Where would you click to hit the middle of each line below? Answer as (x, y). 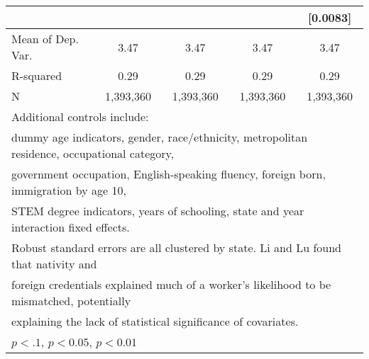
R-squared (37, 75)
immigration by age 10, (69, 190)
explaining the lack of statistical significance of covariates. (155, 321)
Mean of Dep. (45, 39)
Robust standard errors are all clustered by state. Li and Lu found (176, 247)
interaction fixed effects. (71, 227)
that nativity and (54, 264)
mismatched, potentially (71, 301)
